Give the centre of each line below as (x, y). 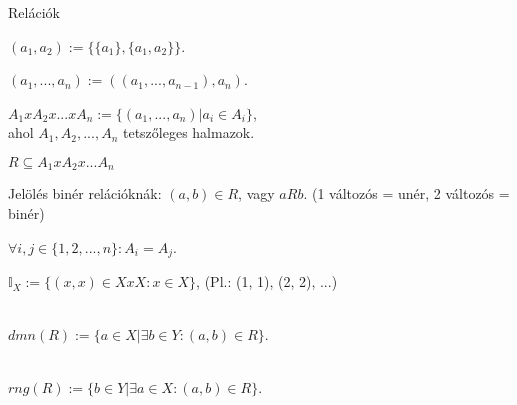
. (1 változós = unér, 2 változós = (406, 193)
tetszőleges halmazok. (188, 132)
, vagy (256, 193)
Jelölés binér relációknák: (85, 193)
